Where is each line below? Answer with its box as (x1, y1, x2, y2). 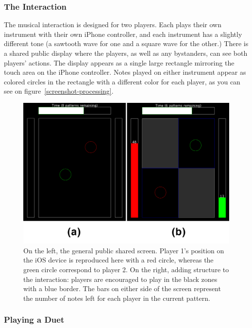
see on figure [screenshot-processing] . (4, 86, 114, 96)
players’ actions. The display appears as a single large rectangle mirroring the (4, 57, 235, 67)
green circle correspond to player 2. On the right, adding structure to (23, 264, 229, 274)
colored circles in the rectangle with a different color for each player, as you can (4, 76, 240, 86)
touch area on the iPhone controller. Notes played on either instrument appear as (4, 67, 246, 77)
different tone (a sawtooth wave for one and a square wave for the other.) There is (4, 38, 249, 49)
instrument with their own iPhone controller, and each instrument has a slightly (4, 29, 242, 39)
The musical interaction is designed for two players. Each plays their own (4, 19, 221, 30)
